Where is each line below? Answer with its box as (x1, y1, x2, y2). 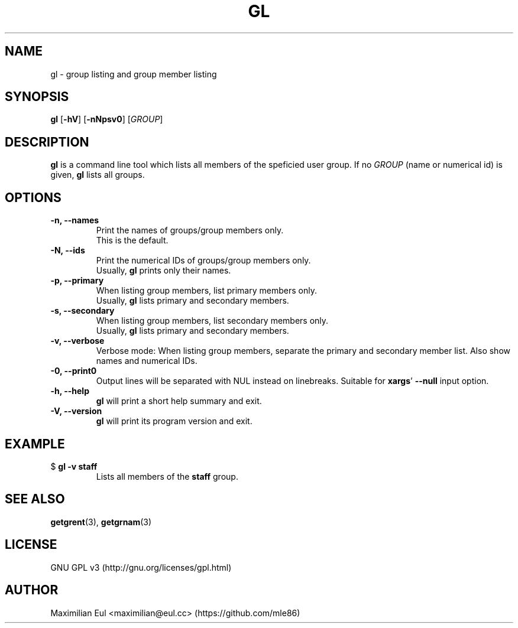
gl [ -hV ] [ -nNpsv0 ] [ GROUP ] (50, 114, 163, 125)
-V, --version (50, 406, 102, 417)
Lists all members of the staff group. (96, 471, 238, 481)
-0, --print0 (50, 366, 97, 376)
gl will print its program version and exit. (96, 416, 252, 427)
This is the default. (96, 235, 169, 246)
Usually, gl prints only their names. (96, 265, 231, 276)
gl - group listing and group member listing (50, 69, 217, 79)
